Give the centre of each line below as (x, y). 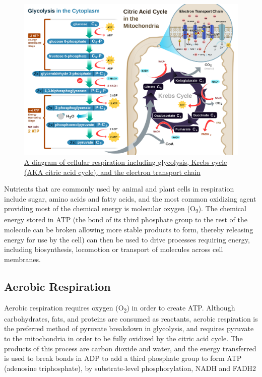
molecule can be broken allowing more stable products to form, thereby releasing (129, 230)
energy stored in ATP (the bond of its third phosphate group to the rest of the (126, 219)
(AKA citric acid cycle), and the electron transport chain (112, 172)
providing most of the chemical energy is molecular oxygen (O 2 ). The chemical (125, 209)
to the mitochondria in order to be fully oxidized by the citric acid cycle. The (123, 338)
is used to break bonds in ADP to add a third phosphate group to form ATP (123, 358)
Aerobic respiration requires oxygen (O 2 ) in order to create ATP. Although (120, 308)
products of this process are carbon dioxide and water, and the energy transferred (130, 348)
